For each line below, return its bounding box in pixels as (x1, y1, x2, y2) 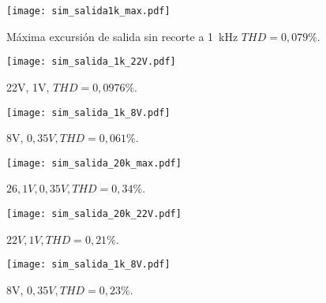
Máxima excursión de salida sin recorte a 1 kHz (6, 28, 238, 44)
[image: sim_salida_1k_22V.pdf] (6, 56, 176, 68)
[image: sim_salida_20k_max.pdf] (6, 157, 182, 169)
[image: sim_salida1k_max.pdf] (6, 6, 170, 17)
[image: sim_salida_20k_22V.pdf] (6, 208, 182, 219)
